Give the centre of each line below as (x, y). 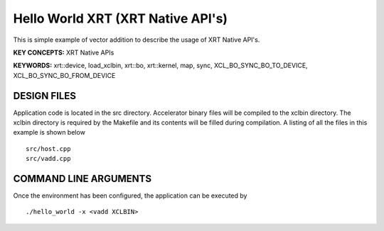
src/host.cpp (48, 148)
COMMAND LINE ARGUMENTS (82, 179)
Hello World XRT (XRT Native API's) (120, 18)
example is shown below (49, 133)
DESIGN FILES (44, 96)
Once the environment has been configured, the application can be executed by (130, 196)
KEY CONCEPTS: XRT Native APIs (64, 52)
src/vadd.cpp (48, 159)
